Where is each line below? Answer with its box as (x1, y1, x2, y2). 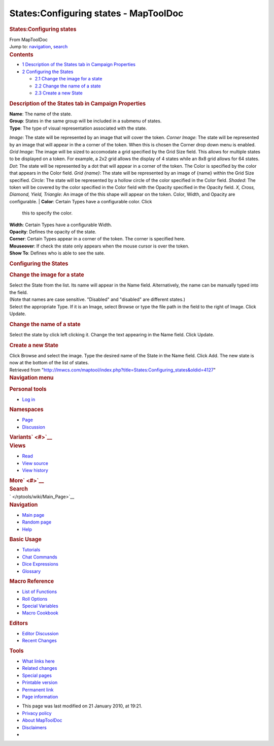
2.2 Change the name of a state (35, 83, 101, 89)
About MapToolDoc (22, 717, 63, 724)
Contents (9, 51, 33, 58)
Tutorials (22, 547, 41, 553)
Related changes (22, 665, 57, 671)
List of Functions (22, 588, 57, 595)
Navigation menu (9, 374, 54, 381)
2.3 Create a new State (35, 90, 83, 96)
